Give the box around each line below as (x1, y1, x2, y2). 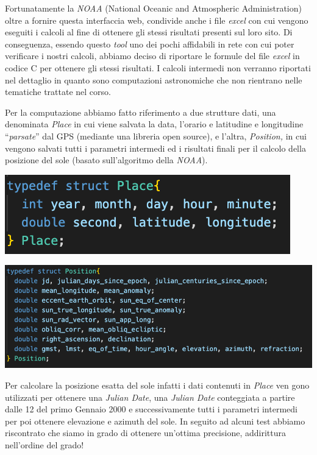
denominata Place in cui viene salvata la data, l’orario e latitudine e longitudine (5, 118, 304, 130)
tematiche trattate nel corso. (5, 85, 111, 98)
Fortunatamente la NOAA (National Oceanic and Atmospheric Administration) (5, 2, 302, 14)
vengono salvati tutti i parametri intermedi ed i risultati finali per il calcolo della (5, 141, 306, 154)
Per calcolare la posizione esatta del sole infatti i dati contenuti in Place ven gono (5, 378, 310, 391)
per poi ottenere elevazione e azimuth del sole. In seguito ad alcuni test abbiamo (5, 414, 305, 427)
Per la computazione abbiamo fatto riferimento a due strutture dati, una (5, 105, 276, 118)
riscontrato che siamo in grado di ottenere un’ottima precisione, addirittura (5, 426, 286, 439)
